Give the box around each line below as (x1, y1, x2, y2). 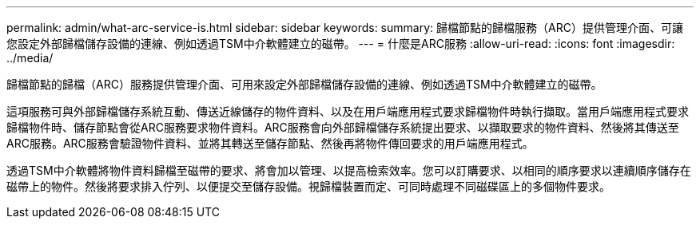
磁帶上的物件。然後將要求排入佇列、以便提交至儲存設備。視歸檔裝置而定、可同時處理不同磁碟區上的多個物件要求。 (6, 180, 611, 193)
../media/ (6, 51, 54, 65)
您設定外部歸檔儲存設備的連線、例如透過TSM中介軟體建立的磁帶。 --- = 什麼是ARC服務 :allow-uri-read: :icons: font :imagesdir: (6, 37, 675, 50)
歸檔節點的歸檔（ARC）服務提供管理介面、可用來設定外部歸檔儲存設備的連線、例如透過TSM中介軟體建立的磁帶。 (6, 77, 603, 91)
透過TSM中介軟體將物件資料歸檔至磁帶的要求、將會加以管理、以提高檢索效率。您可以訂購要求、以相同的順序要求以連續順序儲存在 (6, 164, 691, 177)
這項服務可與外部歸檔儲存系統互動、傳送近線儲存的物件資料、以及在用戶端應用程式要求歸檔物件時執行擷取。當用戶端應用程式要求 (6, 105, 689, 118)
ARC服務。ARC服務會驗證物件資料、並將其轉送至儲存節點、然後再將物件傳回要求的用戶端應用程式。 (6, 136, 534, 150)
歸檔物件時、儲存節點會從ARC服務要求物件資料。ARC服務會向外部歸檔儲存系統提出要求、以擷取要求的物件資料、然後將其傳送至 (6, 120, 679, 134)
